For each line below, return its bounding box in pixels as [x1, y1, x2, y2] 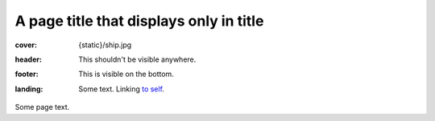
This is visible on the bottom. [78, 69, 175, 79]
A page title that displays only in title [14, 12, 264, 30]
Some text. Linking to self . [78, 84, 165, 94]
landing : [14, 84, 43, 94]
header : [14, 54, 42, 64]
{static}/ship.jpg [78, 40, 132, 50]
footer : [14, 69, 39, 79]
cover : [14, 40, 38, 50]
